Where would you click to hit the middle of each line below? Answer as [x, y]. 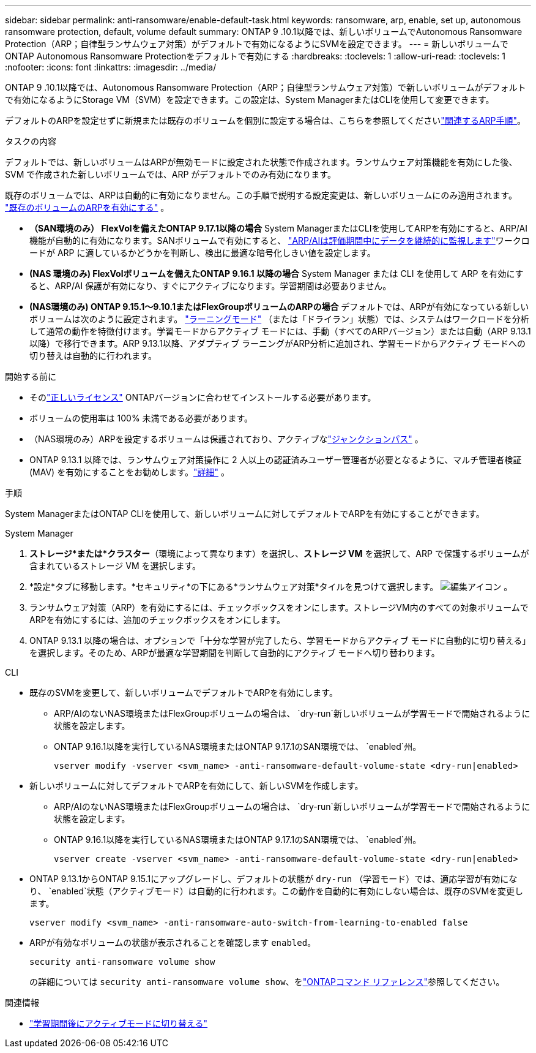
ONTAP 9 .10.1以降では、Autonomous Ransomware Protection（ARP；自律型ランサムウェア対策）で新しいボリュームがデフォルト [266, 87]
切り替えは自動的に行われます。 [93, 356]
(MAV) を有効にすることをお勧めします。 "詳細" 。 [129, 472]
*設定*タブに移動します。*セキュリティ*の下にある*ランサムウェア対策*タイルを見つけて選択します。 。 [271, 587]
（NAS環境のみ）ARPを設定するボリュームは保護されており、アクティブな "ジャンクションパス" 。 [226, 439]
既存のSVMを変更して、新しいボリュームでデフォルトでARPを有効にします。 [184, 693]
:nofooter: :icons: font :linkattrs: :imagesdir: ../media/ [111, 67]
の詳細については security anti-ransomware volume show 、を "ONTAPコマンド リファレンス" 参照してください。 [267, 982]
